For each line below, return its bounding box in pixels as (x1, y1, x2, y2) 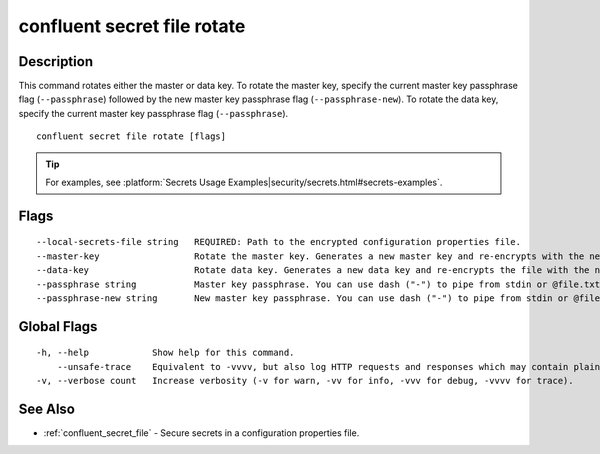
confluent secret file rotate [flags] (36, 131, 227, 142)
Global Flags (18, 318, 98, 335)
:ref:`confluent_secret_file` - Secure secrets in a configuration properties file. (43, 427, 360, 439)
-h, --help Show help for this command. (36, 347, 295, 359)
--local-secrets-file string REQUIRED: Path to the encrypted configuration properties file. (36, 236, 522, 248)
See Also (18, 400, 75, 417)
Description (18, 53, 94, 70)
